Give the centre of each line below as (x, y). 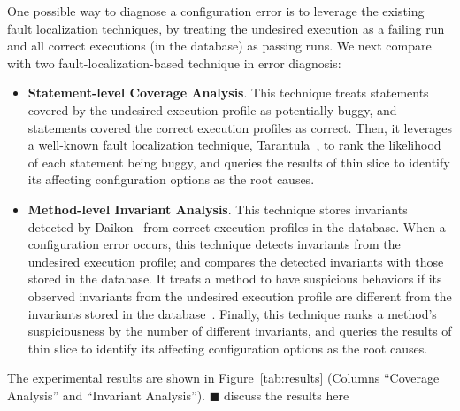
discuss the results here (286, 395)
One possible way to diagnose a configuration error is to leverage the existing (216, 11)
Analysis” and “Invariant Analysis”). (106, 395)
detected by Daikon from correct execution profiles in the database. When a (237, 226)
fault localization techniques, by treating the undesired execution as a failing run (226, 28)
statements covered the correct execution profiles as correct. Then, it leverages (240, 127)
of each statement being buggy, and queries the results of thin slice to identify (239, 162)
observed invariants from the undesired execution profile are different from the (240, 295)
